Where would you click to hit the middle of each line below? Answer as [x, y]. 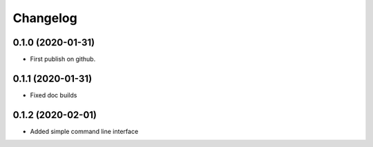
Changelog [45, 18]
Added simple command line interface [84, 131]
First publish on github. [63, 59]
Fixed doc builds [54, 95]
